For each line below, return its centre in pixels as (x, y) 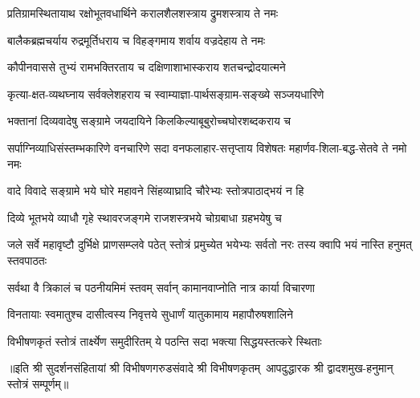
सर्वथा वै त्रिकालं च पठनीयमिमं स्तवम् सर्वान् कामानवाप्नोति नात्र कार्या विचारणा (161, 287)
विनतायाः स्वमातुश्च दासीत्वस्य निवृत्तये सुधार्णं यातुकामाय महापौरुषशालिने (150, 314)
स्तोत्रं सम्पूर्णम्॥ (38, 383)
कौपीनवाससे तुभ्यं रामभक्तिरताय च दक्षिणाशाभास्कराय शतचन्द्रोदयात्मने (147, 67)
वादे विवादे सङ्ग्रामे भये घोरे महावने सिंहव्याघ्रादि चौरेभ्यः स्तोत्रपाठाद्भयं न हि (156, 191)
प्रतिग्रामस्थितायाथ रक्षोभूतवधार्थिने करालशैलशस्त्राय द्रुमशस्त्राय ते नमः (143, 13)
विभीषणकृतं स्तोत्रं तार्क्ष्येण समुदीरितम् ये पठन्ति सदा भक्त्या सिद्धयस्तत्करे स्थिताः (165, 341)
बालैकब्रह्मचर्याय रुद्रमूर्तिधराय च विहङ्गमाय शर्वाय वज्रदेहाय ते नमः (137, 40)
